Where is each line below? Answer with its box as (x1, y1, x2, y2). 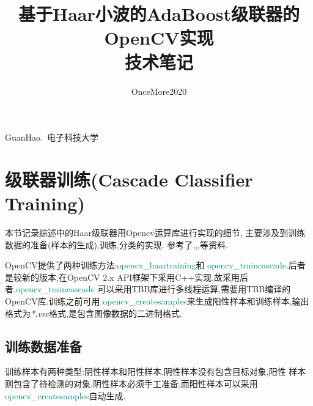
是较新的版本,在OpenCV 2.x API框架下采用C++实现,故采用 (5, 270, 240, 283)
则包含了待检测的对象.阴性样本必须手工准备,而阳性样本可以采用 (5, 377, 258, 389)
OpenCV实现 (104, 25, 214, 50)
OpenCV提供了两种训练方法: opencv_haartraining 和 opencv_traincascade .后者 (5, 259, 306, 271)
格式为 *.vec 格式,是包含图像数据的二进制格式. (5, 306, 182, 319)
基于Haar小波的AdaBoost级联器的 (18, 1, 300, 26)
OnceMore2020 (131, 84, 187, 97)
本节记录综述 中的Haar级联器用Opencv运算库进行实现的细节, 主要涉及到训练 (5, 226, 306, 238)
